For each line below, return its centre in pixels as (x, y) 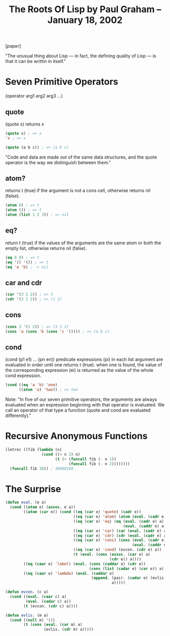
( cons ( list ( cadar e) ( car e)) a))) (129, 568)
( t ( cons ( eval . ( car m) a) (53, 625)
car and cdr (24, 283)
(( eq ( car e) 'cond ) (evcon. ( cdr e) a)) (117, 550)
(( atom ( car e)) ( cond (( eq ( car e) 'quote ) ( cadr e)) (82, 512)
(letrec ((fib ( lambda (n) (34, 450)
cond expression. (23, 376)
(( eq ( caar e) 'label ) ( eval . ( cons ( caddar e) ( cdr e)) (84, 564)
